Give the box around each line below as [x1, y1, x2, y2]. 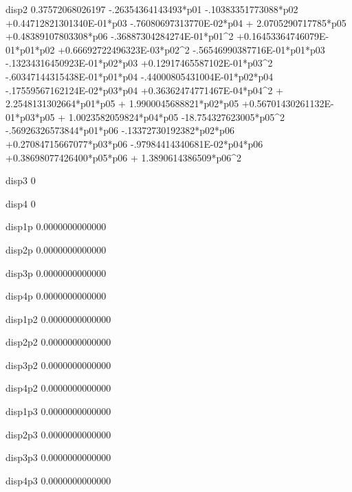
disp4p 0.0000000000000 [5, 289, 107, 303]
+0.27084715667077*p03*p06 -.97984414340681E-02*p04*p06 [5, 136, 263, 150]
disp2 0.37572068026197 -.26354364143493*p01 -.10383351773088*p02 [5, 2, 298, 16]
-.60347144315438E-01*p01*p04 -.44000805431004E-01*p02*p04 [5, 69, 274, 83]
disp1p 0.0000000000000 [5, 219, 107, 234]
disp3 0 [5, 173, 36, 188]
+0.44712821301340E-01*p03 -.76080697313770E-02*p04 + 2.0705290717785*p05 [5, 15, 346, 30]
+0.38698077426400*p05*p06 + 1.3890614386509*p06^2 [5, 150, 242, 164]
